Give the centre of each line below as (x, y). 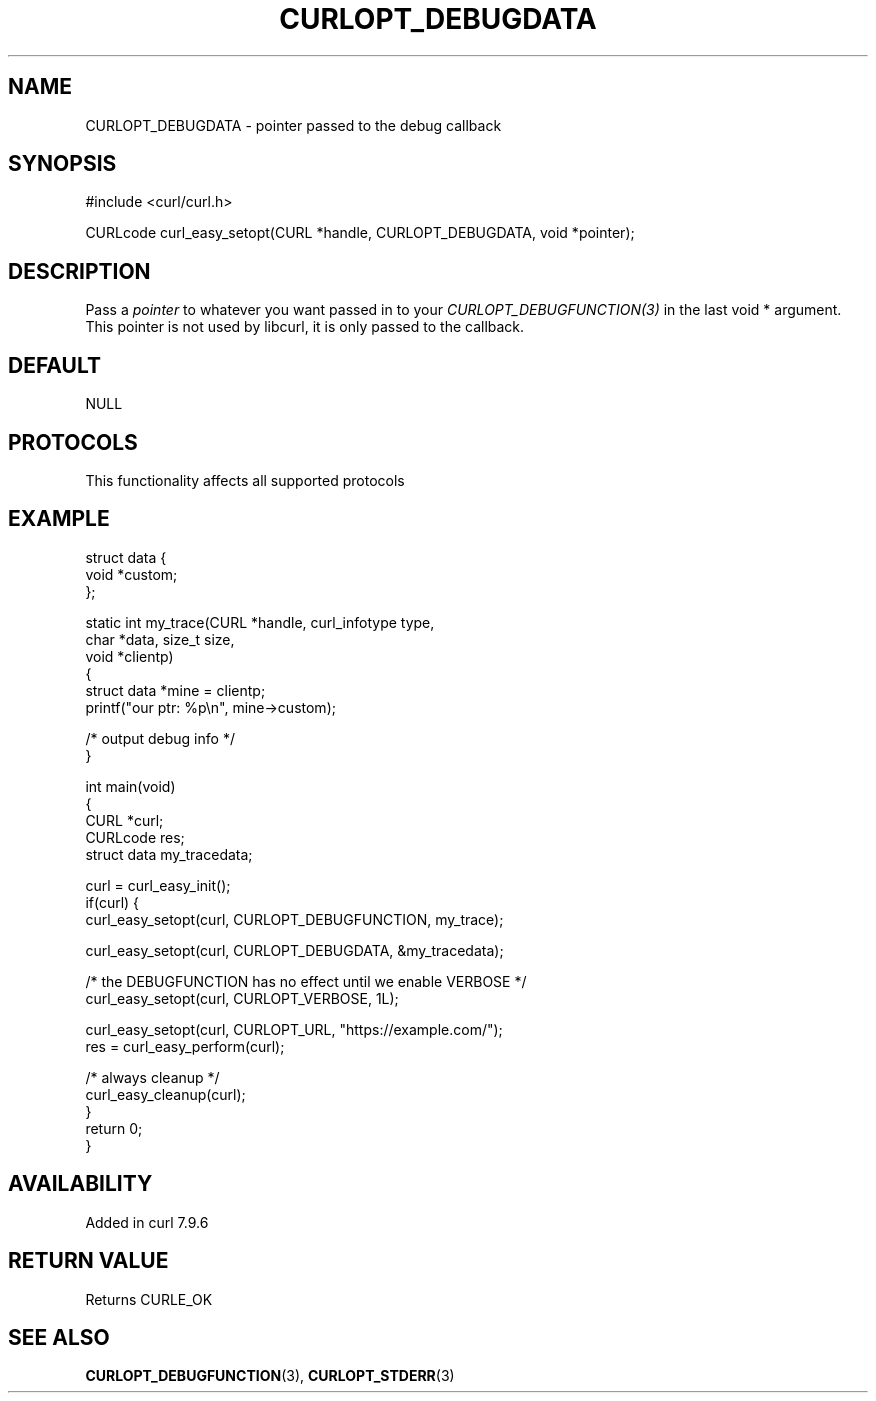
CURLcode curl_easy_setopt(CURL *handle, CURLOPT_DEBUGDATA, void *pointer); (360, 233)
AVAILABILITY (80, 1184)
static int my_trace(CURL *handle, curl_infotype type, (260, 622)
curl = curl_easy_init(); (158, 885)
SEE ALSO (59, 1337)
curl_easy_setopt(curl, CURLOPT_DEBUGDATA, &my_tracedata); (294, 950)
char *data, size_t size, (160, 639)
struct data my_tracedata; (169, 854)
